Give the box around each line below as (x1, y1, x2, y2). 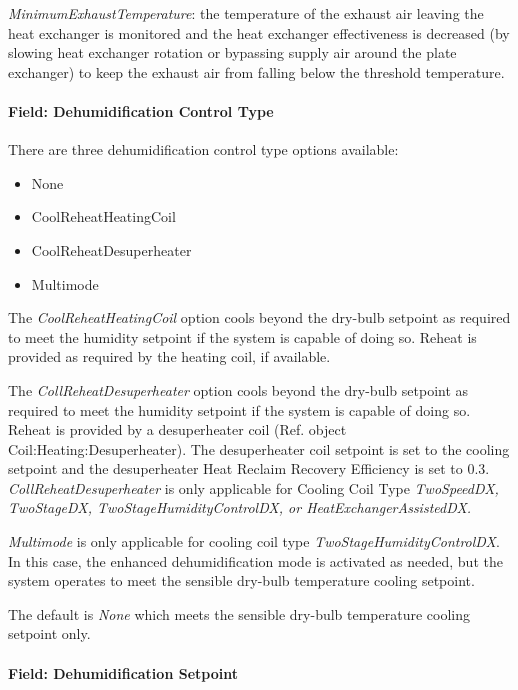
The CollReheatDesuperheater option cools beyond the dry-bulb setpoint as (8, 379, 469, 400)
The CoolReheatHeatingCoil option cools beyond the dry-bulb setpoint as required (8, 307, 511, 328)
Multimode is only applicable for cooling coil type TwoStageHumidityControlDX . (8, 531, 500, 552)
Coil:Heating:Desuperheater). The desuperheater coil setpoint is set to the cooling (8, 438, 510, 459)
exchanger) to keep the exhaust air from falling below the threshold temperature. (8, 61, 505, 82)
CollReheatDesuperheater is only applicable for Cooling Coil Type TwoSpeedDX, (8, 477, 499, 498)
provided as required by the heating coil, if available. (8, 346, 331, 367)
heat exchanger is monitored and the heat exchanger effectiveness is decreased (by (8, 22, 510, 43)
